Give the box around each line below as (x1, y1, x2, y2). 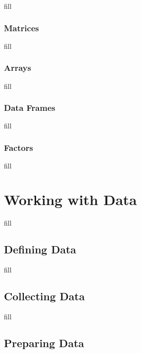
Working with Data (4, 189, 137, 209)
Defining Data (4, 241, 77, 256)
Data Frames (4, 102, 56, 114)
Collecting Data (4, 288, 85, 303)
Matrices (4, 21, 39, 34)
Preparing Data (4, 335, 84, 350)
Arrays (4, 62, 31, 74)
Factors (4, 141, 33, 153)
